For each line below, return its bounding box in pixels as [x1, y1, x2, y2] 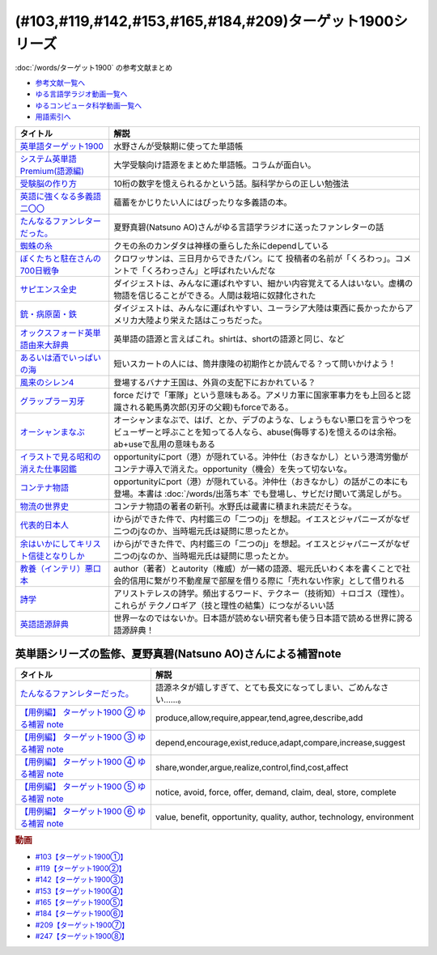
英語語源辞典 [19, 619, 69, 630]
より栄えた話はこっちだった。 [154, 315, 267, 326]
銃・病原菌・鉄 [19, 308, 77, 320]
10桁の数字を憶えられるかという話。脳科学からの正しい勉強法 [113, 178, 350, 189]
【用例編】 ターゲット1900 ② [19, 707, 136, 718]
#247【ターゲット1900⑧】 [35, 932, 129, 941]
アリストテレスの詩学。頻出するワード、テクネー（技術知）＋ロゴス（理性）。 [113, 588, 409, 599]
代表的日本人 [19, 520, 69, 531]
